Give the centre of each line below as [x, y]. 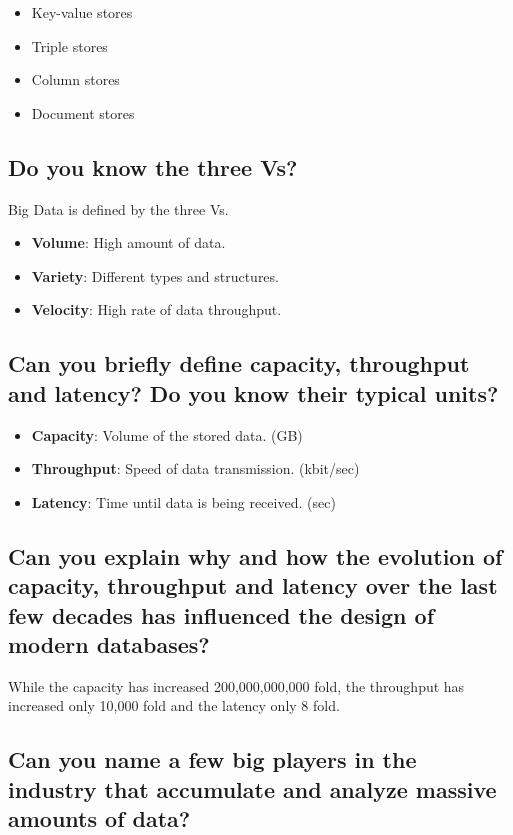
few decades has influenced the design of [221, 614]
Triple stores [69, 45]
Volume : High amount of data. [128, 242]
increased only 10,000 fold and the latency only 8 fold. [174, 705]
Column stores [75, 79]
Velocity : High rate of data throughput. [156, 309]
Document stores [83, 112]
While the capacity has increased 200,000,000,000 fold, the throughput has [236, 685]
